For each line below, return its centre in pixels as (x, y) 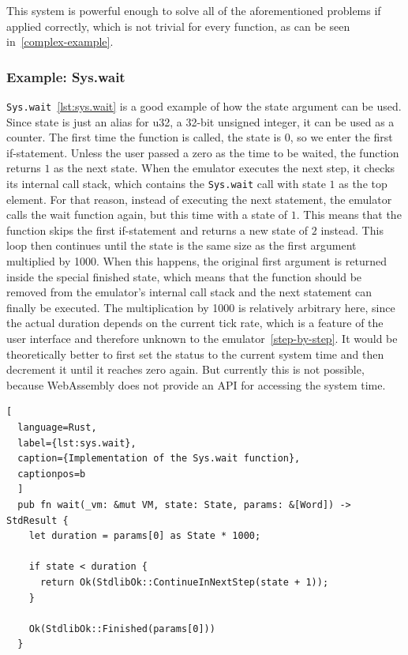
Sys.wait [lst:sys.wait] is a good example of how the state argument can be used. (204, 106)
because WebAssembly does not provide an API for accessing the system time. (196, 384)
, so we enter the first (341, 137)
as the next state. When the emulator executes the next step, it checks (225, 168)
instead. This (352, 230)
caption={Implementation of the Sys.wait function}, (159, 459)
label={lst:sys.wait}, (77, 443)
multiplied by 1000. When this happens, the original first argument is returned (197, 261)
